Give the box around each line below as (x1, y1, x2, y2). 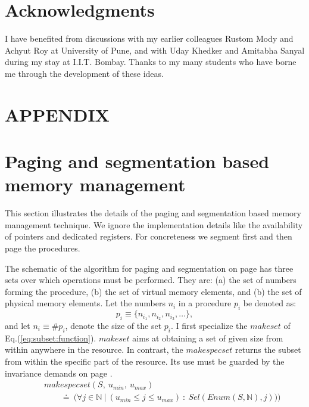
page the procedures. (5, 241, 80, 254)
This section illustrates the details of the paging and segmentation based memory (5, 207, 301, 219)
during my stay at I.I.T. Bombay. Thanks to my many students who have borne (5, 55, 296, 68)
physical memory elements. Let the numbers (5, 297, 166, 309)
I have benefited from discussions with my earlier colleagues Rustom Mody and (5, 32, 294, 45)
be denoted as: (243, 297, 296, 309)
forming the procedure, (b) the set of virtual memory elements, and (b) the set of (5, 285, 302, 297)
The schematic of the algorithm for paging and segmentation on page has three (5, 262, 294, 274)
